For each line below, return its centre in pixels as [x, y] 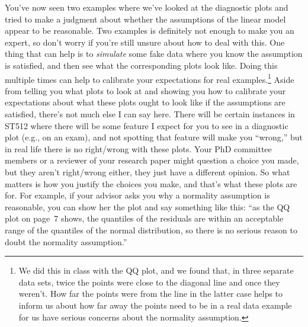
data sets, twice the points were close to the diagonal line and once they [149, 282]
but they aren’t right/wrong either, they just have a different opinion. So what [147, 171]
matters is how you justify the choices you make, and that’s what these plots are [151, 183]
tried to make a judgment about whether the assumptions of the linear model [145, 19]
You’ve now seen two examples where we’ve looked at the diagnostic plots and [147, 7]
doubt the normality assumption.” [66, 241]
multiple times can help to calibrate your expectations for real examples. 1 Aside [150, 78]
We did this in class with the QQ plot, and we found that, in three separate [156, 270]
